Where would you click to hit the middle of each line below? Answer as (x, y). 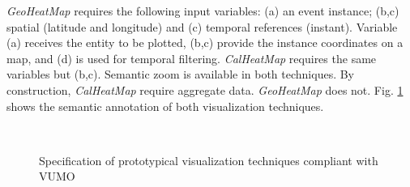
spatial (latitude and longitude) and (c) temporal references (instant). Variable (202, 26)
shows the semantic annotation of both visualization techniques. (165, 106)
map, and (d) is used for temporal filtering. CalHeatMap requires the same (192, 58)
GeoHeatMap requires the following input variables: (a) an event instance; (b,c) (203, 11)
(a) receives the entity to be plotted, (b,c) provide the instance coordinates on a (205, 42)
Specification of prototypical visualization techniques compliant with (209, 160)
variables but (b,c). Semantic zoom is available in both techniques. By (181, 74)
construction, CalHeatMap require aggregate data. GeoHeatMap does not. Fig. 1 (205, 89)
